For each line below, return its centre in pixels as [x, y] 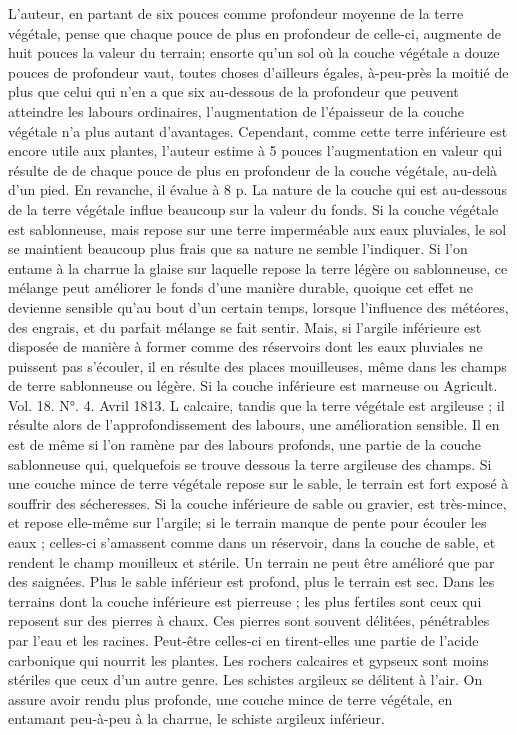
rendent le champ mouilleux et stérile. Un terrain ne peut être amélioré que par [251, 561]
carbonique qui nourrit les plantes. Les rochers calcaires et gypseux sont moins [248, 659]
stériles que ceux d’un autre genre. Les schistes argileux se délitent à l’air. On [245, 679]
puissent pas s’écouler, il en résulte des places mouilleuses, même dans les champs [257, 365]
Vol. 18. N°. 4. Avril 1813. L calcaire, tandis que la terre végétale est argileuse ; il [256, 404]
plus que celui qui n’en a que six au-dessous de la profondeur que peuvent [233, 91]
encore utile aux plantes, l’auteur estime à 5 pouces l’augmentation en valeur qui [255, 150]
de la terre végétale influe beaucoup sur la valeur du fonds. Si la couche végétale [253, 208]
